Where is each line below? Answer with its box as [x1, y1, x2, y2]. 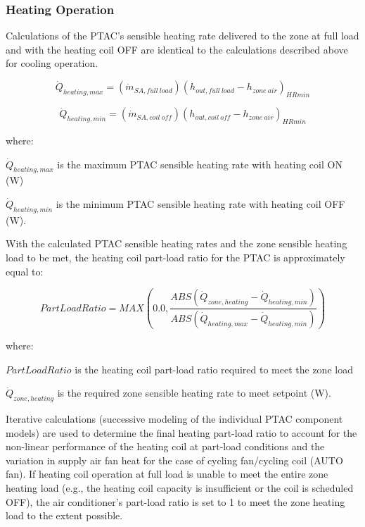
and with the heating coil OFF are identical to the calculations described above [6, 42, 348, 56]
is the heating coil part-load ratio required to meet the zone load [75, 361, 353, 376]
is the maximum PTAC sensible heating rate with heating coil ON [57, 156, 342, 171]
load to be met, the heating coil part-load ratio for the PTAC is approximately [6, 250, 345, 264]
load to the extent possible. [6, 508, 123, 523]
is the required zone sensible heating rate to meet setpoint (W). [57, 385, 331, 400]
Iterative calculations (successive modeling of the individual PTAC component [6, 411, 343, 426]
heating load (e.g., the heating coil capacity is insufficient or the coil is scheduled [6, 480, 354, 495]
